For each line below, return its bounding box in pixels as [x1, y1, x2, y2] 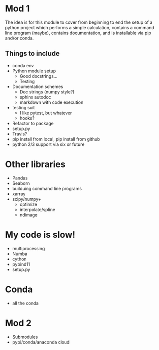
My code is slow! [5, 229, 75, 240]
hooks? [19, 115, 34, 121]
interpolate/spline [19, 206, 56, 213]
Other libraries [5, 159, 65, 170]
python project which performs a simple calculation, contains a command [5, 24, 154, 30]
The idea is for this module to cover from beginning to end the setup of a [5, 19, 153, 25]
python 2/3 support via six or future [12, 141, 85, 147]
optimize [19, 201, 37, 207]
